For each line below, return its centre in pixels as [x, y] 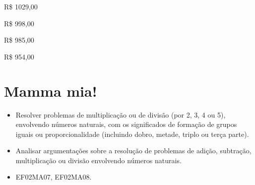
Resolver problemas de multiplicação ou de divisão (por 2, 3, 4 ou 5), [121, 114]
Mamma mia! [51, 91]
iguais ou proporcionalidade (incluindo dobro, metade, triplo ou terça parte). [132, 134]
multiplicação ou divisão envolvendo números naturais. [98, 160]
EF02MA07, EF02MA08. [54, 177]
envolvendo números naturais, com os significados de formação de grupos [126, 124]
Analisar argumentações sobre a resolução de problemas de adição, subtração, [133, 151]
